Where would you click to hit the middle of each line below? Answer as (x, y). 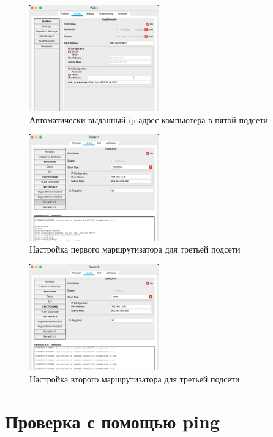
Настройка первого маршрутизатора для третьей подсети (135, 249)
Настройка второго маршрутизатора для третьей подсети (135, 378)
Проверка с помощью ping (113, 421)
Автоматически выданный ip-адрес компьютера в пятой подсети (149, 119)
